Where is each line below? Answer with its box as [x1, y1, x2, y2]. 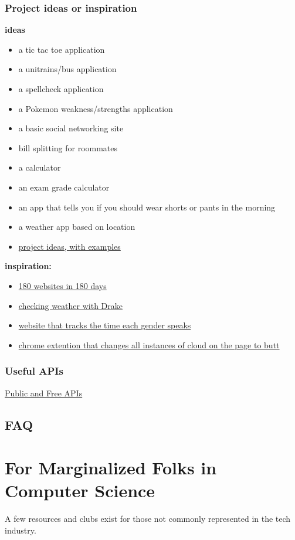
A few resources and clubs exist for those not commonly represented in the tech [5, 512, 291, 525]
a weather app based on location [18, 220, 135, 233]
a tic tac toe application [18, 43, 105, 55]
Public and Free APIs [5, 386, 83, 399]
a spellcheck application [18, 83, 104, 94]
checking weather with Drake [18, 299, 123, 311]
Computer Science [5, 478, 155, 502]
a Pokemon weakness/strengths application [18, 102, 173, 114]
